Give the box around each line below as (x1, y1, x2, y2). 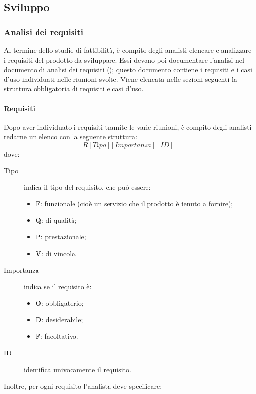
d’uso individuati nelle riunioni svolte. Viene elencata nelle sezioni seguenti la (4, 74, 237, 84)
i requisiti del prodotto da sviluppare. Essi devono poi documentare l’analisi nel (4, 54, 244, 65)
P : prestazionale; (35, 231, 86, 241)
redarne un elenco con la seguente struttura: (4, 131, 137, 142)
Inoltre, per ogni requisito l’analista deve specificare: (4, 381, 162, 391)
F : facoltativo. (35, 331, 78, 341)
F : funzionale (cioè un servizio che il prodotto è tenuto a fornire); (35, 198, 233, 208)
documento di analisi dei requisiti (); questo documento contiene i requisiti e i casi (4, 64, 252, 75)
